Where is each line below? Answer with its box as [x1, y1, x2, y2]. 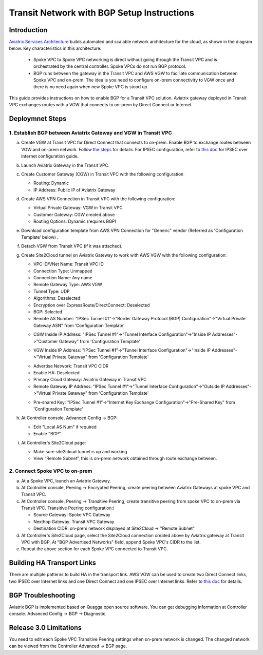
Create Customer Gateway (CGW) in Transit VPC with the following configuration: [21, 171, 185, 177]
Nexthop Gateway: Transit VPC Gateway [33, 519, 114, 524]
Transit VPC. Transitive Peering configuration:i [21, 505, 114, 511]
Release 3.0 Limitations [9, 623, 82, 632]
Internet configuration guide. [21, 154, 79, 159]
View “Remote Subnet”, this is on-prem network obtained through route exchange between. [33, 456, 217, 462]
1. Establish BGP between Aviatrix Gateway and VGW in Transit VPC [9, 129, 172, 136]
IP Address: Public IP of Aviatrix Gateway [33, 187, 115, 193]
